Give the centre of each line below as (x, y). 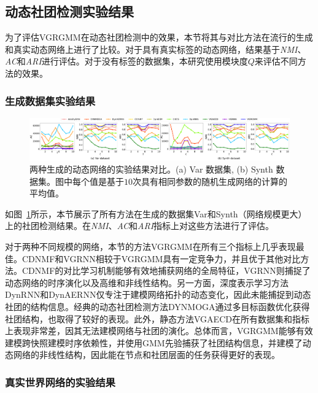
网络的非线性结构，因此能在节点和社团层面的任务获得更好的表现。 (146, 355)
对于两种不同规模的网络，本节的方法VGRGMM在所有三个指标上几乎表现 (150, 246)
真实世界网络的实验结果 (60, 382)
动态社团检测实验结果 (69, 11)
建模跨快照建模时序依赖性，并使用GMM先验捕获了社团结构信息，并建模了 (154, 342)
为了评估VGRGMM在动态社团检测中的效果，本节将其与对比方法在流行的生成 (159, 37)
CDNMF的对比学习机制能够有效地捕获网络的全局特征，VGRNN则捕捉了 (166, 270)
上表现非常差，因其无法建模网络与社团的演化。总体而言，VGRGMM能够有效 (159, 331)
